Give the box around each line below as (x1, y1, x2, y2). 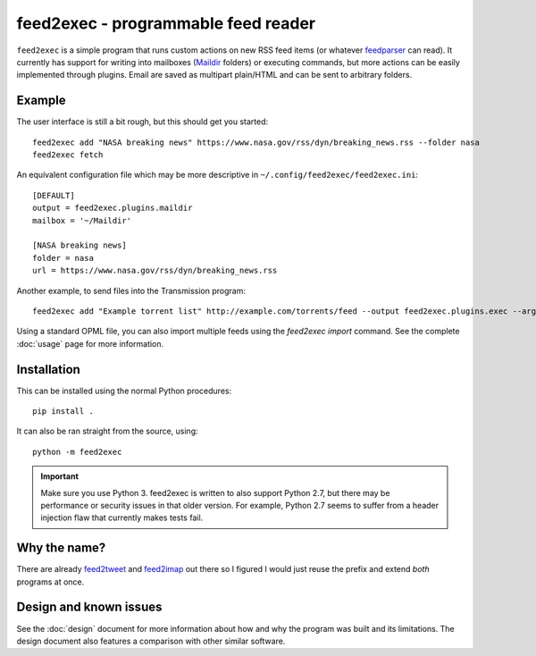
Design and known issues (16, 600, 163, 615)
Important (40, 471, 80, 482)
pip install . (32, 407, 94, 416)
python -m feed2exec (32, 447, 122, 457)
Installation (16, 362, 80, 377)
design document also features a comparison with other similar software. (16, 635, 286, 646)
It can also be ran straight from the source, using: (16, 425, 198, 437)
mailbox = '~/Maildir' (32, 215, 132, 225)
